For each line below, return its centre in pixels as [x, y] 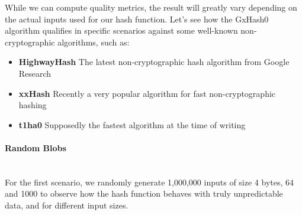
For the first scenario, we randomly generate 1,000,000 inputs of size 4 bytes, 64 [150, 182]
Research [35, 73]
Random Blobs [36, 147]
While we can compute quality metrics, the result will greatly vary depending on [151, 7]
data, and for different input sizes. [67, 205]
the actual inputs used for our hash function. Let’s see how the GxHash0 [137, 19]
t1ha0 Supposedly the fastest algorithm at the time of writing [132, 124]
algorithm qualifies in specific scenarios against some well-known [121, 30]
